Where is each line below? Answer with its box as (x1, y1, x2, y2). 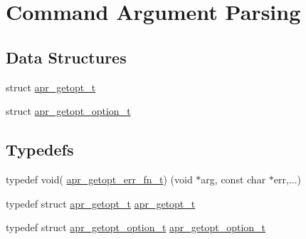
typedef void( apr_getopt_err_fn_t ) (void (6, 171, 193, 186)
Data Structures (6, 46, 127, 68)
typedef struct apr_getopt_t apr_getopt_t (6, 195, 196, 210)
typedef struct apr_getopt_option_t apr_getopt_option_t (6, 220, 266, 235)
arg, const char (201, 171, 266, 186)
